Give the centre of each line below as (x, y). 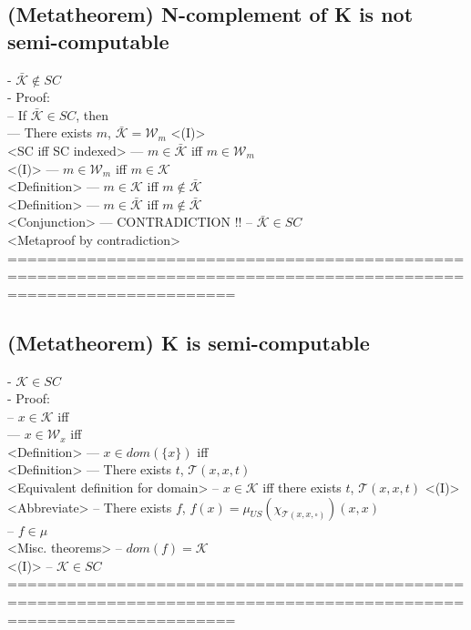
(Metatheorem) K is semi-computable (189, 342)
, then (92, 114)
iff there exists (302, 488)
